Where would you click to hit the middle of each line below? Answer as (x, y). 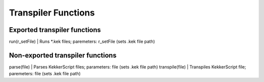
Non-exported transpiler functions (63, 55)
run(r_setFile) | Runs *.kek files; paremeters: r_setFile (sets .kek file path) (82, 42)
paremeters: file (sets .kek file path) (45, 74)
